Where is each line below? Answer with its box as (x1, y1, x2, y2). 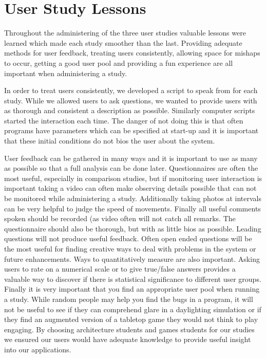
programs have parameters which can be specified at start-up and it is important (4, 125, 259, 136)
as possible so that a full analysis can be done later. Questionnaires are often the (4, 163, 258, 173)
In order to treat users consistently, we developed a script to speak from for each (4, 85, 258, 96)
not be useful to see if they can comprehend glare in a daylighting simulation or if (4, 303, 261, 314)
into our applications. (4, 344, 71, 354)
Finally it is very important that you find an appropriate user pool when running (4, 283, 260, 294)
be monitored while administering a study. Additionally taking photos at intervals (4, 193, 261, 204)
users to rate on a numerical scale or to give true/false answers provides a (4, 263, 236, 274)
